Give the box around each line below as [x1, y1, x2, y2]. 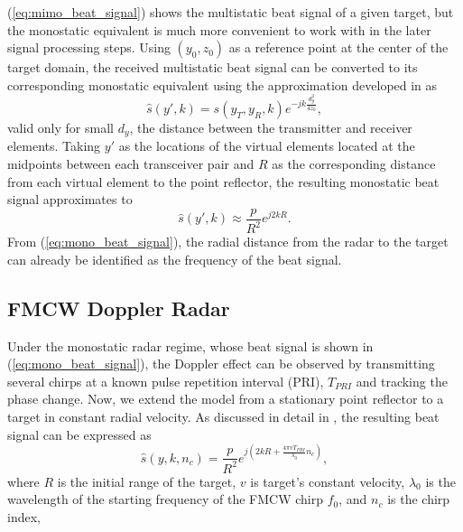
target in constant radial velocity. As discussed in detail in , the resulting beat [7, 406, 440, 425]
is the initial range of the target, [57, 471, 236, 490]
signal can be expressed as [7, 425, 152, 443]
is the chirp [387, 490, 450, 509]
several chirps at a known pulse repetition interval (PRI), [7, 371, 324, 390]
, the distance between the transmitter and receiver [129, 117, 412, 136]
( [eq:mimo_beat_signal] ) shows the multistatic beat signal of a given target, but [7, 3, 454, 21]
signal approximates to [7, 190, 133, 209]
